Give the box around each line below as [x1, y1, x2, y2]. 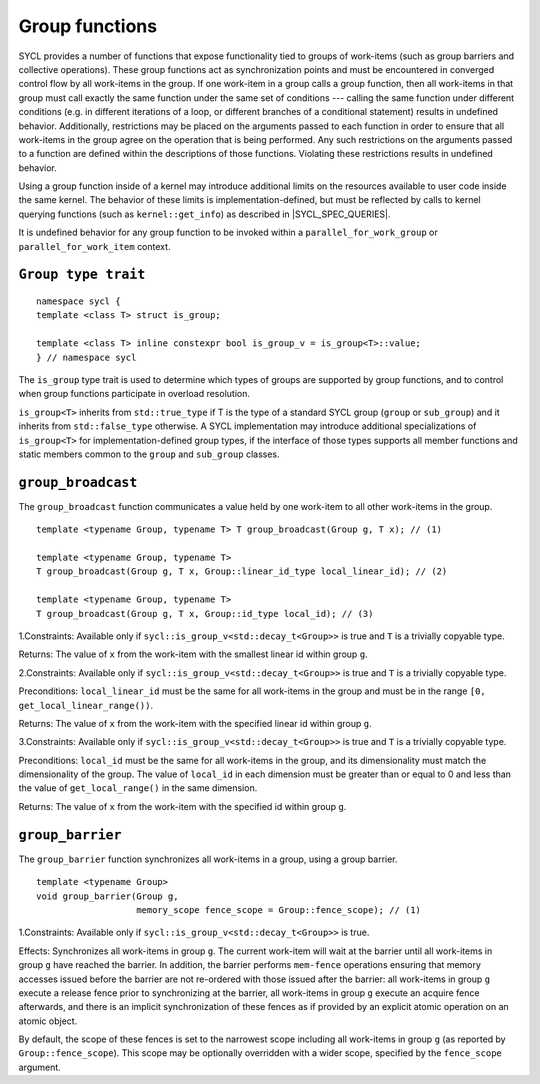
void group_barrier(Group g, [36, 890, 179, 902]
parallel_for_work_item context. [18, 240, 171, 252]
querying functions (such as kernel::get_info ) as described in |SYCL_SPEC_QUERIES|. [18, 208, 391, 220]
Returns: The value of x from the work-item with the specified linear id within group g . [18, 717, 372, 729]
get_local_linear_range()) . [18, 699, 154, 711]
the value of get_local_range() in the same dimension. [18, 782, 258, 794]
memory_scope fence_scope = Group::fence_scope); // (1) [136, 904, 422, 915]
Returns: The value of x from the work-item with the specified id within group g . [18, 800, 347, 812]
